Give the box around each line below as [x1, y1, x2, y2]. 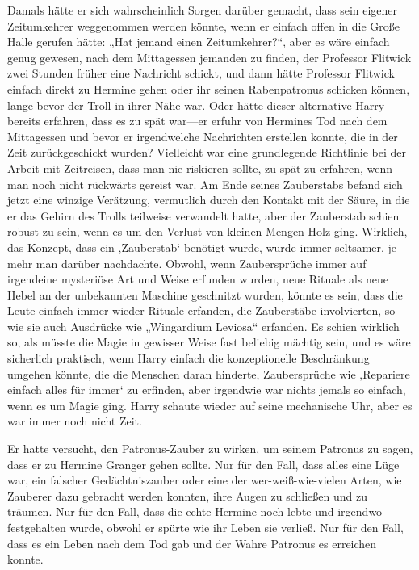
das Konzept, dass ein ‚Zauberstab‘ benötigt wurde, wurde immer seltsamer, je [7, 238, 397, 255]
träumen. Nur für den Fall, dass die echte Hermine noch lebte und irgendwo [7, 503, 383, 520]
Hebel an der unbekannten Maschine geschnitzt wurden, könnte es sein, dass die [7, 286, 403, 303]
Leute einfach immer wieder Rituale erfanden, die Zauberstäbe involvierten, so [7, 302, 396, 319]
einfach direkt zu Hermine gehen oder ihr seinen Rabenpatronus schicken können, [7, 80, 410, 97]
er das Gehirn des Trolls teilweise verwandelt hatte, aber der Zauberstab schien [7, 207, 400, 224]
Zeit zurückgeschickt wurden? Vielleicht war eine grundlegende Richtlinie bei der [7, 144, 406, 161]
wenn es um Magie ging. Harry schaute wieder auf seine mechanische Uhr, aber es [7, 396, 413, 413]
